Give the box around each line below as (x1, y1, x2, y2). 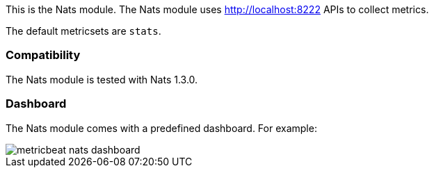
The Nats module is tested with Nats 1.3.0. (6, 73, 198, 85)
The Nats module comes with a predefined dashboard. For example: (6, 122, 317, 134)
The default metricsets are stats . (6, 25, 161, 37)
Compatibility (6, 48, 81, 63)
